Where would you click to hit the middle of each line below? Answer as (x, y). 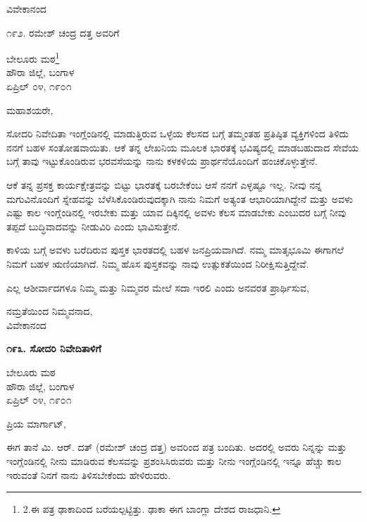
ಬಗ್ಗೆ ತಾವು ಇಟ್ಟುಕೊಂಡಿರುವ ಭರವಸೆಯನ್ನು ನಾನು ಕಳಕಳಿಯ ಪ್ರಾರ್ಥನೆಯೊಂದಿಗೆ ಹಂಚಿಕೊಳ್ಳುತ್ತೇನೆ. (162, 161)
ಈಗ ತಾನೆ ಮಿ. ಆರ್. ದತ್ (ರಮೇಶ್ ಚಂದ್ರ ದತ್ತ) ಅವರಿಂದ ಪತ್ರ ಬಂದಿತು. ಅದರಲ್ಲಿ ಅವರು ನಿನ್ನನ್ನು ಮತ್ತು (177, 447)
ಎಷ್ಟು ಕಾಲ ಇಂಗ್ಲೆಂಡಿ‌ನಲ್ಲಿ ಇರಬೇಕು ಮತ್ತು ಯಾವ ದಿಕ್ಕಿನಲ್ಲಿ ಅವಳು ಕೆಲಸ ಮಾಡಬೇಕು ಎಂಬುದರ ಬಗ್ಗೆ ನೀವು (176, 212)
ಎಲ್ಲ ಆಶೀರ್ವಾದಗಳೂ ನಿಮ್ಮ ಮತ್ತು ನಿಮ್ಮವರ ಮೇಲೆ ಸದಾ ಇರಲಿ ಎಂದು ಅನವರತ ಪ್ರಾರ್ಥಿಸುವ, (158, 287)
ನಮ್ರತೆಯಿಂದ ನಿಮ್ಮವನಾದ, (50, 311)
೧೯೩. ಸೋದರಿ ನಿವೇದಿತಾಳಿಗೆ (54, 348)
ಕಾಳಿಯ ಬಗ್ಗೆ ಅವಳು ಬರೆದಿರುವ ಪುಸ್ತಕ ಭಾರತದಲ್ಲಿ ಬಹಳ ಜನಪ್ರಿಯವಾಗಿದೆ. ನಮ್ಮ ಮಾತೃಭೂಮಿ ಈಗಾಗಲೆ (175, 250)
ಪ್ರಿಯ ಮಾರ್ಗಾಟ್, (36, 423)
